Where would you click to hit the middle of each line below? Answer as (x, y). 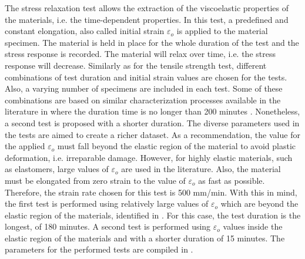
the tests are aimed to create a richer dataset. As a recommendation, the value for (152, 134)
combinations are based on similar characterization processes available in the (143, 100)
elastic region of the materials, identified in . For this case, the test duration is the (153, 215)
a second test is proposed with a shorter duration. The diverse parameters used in (152, 122)
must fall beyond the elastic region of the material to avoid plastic (176, 146)
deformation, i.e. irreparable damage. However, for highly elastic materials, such (149, 157)
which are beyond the (259, 203)
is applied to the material (222, 31)
